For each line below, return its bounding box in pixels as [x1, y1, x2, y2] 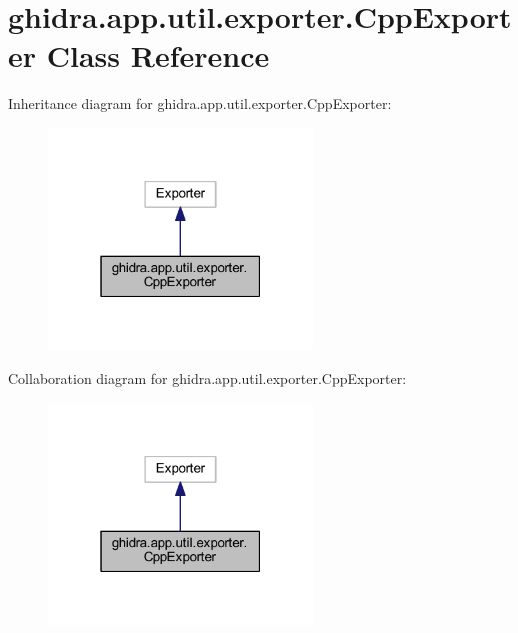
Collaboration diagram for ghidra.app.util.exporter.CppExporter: [8, 367, 407, 388]
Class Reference [46, 35, 270, 76]
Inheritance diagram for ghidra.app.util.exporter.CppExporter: [8, 93, 392, 114]
